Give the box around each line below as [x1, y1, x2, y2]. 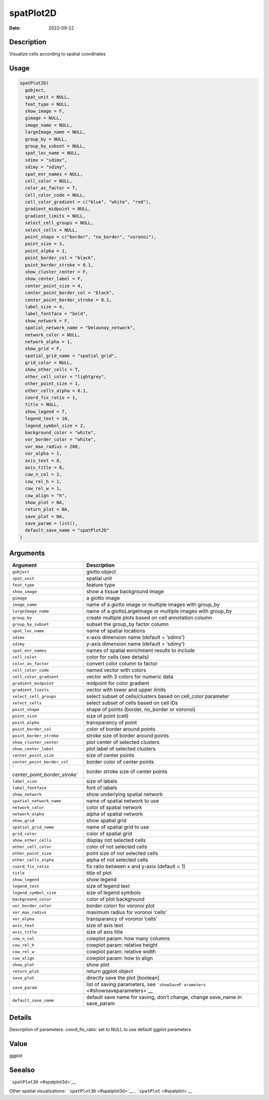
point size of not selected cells [86, 850, 158, 857]
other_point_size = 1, [25, 381, 81, 386]
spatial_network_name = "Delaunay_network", [25, 325, 135, 331]
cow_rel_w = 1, [25, 486, 62, 491]
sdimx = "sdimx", [25, 157, 67, 163]
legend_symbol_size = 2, [25, 422, 86, 428]
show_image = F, [25, 108, 65, 114]
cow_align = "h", [25, 492, 67, 498]
